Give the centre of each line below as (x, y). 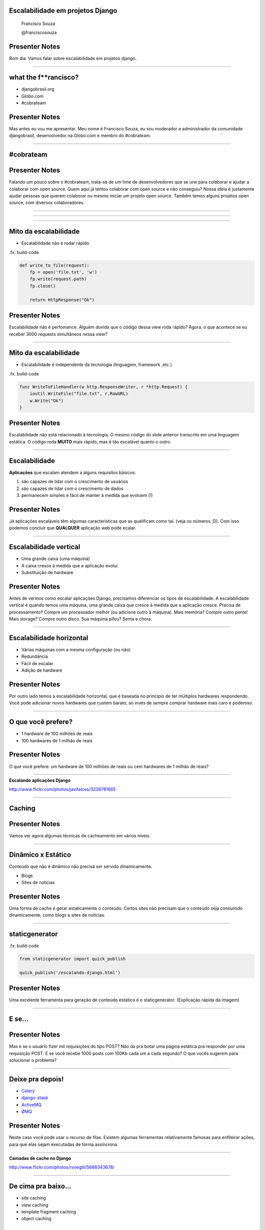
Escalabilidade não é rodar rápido (55, 243)
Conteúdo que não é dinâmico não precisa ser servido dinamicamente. (81, 866)
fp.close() (43, 286)
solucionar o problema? (33, 1060)
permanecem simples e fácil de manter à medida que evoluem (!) (87, 495)
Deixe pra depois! (36, 1079)
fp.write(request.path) (58, 279)
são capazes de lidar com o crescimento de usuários (75, 482)
